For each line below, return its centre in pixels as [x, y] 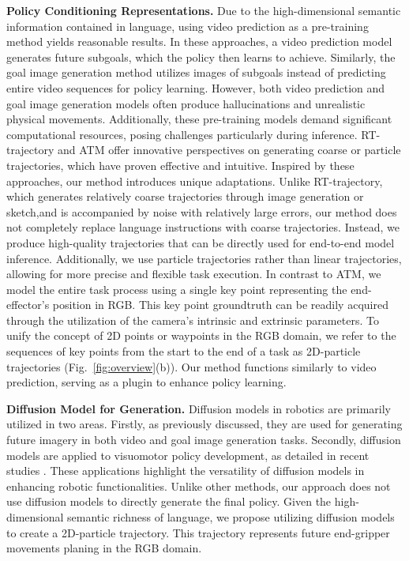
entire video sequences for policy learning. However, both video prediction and [196, 87]
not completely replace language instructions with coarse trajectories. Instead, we [203, 227]
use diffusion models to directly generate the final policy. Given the [169, 501]
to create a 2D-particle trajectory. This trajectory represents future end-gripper [198, 532]
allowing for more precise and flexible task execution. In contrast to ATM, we [194, 274]
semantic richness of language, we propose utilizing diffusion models [231, 517]
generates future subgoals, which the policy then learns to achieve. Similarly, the [201, 56]
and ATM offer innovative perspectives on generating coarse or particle [229, 150]
